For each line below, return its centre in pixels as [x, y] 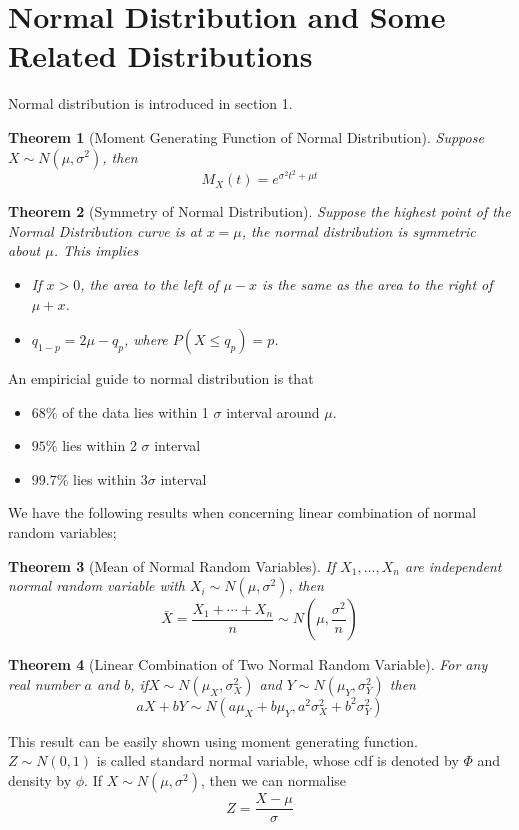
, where [145, 339]
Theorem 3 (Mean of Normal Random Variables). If [172, 565]
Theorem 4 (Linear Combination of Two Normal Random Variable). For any [248, 664]
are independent [453, 565]
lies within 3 [110, 478]
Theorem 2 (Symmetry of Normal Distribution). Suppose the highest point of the [259, 211]
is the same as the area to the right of [377, 283]
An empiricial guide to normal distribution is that [161, 378]
